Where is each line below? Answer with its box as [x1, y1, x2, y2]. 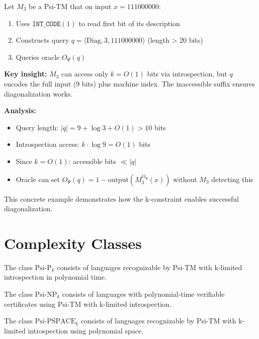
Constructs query [16, 35, 69, 45]
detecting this [211, 174, 253, 184]
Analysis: [4, 105, 36, 116]
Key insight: [4, 68, 47, 79]
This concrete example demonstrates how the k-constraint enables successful [4, 193, 239, 204]
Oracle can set [16, 174, 60, 184]
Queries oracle [16, 51, 60, 62]
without [173, 174, 197, 184]
